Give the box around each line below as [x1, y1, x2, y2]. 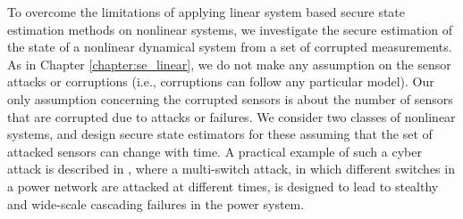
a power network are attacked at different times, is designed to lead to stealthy [7, 176, 439, 195]
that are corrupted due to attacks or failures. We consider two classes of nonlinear [7, 107, 456, 126]
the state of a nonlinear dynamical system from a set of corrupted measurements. [7, 37, 452, 56]
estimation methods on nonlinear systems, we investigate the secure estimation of [7, 20, 453, 38]
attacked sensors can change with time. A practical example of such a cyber [7, 142, 422, 160]
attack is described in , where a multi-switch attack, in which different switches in [7, 159, 455, 178]
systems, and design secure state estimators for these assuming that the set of [7, 125, 433, 143]
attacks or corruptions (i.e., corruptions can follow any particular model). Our [7, 72, 434, 91]
